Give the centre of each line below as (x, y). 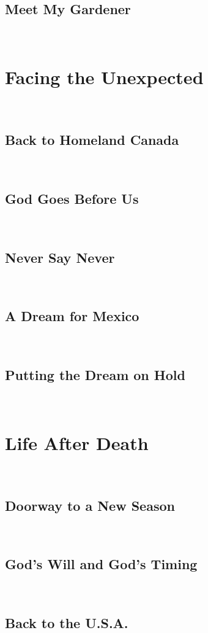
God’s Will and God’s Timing (101, 564)
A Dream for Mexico (72, 316)
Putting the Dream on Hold (95, 375)
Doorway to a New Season (90, 505)
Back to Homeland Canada (92, 139)
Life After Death (77, 442)
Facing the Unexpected (104, 76)
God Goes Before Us (72, 198)
